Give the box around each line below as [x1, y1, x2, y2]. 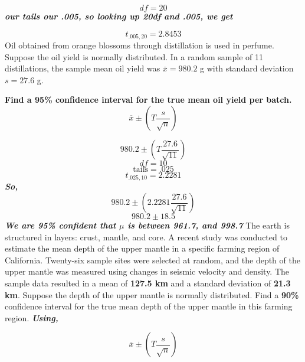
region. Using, [5, 311, 58, 324]
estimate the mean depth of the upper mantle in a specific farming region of [5, 242, 280, 255]
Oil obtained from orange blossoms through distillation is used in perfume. [5, 39, 274, 51]
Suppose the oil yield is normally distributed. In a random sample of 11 [5, 50, 263, 63]
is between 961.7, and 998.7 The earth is [127, 219, 290, 231]
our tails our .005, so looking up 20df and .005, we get [5, 10, 233, 22]
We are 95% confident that [5, 219, 116, 231]
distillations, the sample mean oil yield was [5, 62, 160, 74]
